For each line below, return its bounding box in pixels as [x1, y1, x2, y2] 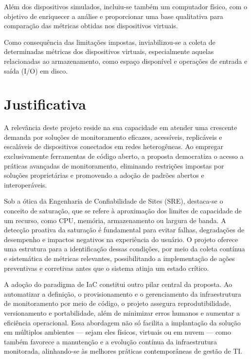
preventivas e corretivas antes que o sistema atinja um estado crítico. [4, 263, 209, 273]
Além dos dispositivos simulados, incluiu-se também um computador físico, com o [4, 1, 247, 11]
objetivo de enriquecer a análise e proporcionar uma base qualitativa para [4, 11, 223, 21]
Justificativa [4, 94, 86, 114]
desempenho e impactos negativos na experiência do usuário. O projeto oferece [4, 234, 238, 244]
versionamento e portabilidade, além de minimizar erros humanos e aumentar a [4, 307, 240, 318]
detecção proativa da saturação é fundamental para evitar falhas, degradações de [4, 225, 245, 235]
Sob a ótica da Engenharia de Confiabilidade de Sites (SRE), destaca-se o [4, 196, 223, 206]
